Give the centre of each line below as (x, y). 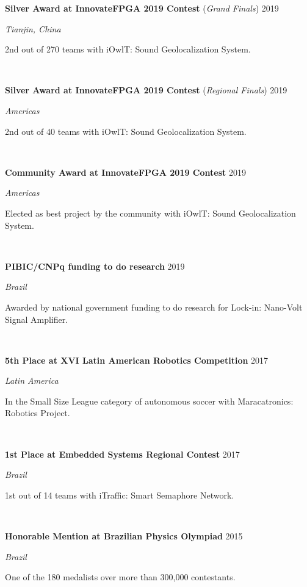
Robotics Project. (38, 413)
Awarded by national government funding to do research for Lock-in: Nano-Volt (154, 307)
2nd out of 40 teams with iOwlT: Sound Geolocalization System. (126, 131)
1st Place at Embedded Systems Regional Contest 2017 (122, 454)
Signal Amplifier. (37, 319)
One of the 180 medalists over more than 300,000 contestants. (120, 577)
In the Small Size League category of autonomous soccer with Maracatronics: (149, 401)
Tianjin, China (33, 28)
